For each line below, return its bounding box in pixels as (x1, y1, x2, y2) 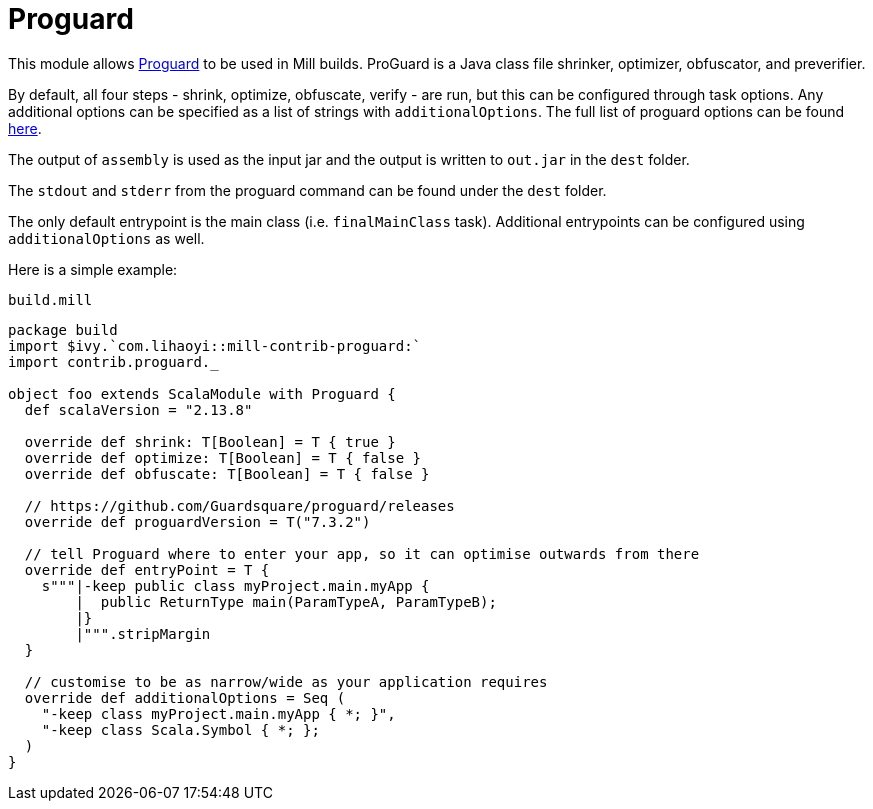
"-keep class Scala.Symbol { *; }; (41, 721, 320, 738)
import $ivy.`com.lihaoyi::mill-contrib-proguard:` (8, 337, 422, 354)
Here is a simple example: (8, 260, 178, 278)
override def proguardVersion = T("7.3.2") (24, 513, 371, 530)
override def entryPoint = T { (24, 561, 270, 578)
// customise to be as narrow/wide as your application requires (24, 673, 548, 690)
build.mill (8, 291, 93, 308)
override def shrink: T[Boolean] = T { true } (24, 433, 396, 450)
